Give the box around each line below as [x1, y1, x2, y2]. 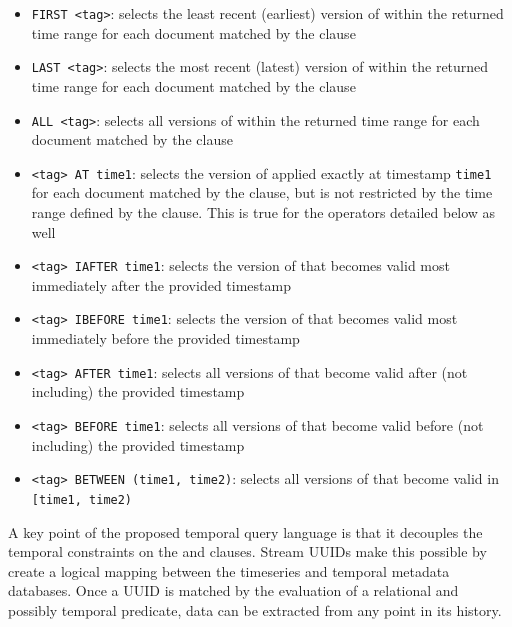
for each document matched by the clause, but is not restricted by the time [31, 182, 493, 203]
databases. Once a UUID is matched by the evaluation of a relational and [8, 580, 459, 601]
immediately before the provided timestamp [31, 328, 300, 349]
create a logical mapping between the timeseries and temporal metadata [8, 560, 450, 581]
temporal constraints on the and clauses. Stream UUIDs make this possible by [8, 541, 487, 562]
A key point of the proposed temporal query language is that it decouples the [8, 521, 483, 542]
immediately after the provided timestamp [31, 274, 291, 295]
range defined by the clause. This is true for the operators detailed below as [31, 202, 496, 222]
